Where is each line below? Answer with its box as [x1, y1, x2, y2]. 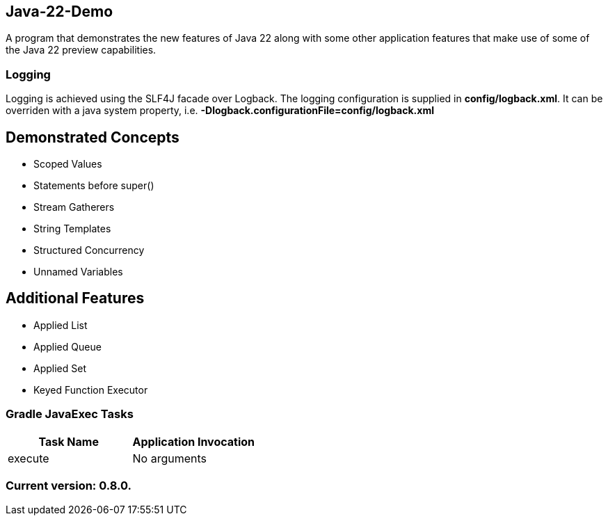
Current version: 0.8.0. [6, 478, 132, 492]
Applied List [33, 319, 88, 331]
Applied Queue [33, 340, 102, 353]
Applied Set [33, 362, 86, 374]
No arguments [132, 451, 207, 465]
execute [8, 451, 49, 465]
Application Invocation [132, 434, 255, 449]
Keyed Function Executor [33, 383, 148, 396]
